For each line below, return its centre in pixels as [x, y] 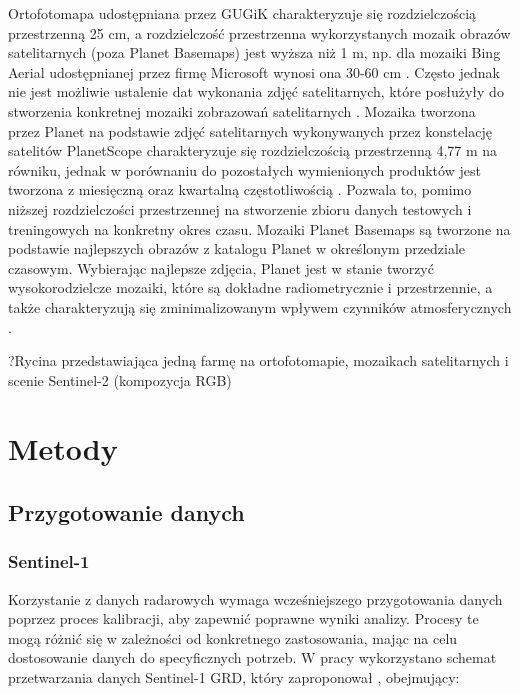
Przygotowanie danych [126, 512]
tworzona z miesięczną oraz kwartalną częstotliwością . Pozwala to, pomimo [240, 189]
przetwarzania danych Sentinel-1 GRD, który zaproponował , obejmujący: [234, 677]
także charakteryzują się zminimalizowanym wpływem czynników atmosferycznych [260, 306]
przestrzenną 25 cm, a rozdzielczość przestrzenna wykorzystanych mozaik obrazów [259, 32]
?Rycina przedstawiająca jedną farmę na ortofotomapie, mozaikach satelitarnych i [258, 360]
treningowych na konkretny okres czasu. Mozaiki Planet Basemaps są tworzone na [259, 228]
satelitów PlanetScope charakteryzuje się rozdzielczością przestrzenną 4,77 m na [253, 150]
